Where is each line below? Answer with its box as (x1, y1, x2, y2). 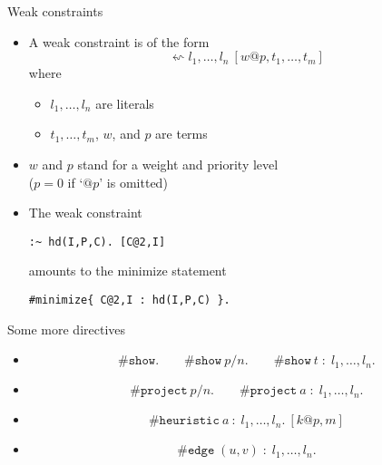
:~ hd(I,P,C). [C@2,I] (28, 235, 166, 248)
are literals (95, 93, 154, 112)
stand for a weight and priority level (77, 154, 279, 173)
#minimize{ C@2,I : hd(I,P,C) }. (28, 294, 230, 306)
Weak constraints (7, 2, 103, 20)
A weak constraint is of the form (28, 32, 210, 51)
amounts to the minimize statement (28, 261, 227, 280)
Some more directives (7, 319, 126, 338)
